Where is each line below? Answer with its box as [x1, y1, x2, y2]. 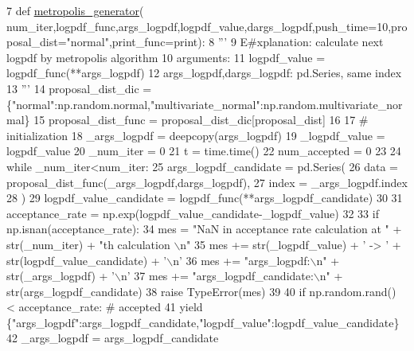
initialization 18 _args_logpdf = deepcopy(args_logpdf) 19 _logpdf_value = [6, 127, 385, 143]
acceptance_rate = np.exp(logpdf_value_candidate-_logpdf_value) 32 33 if [6, 205, 379, 221]
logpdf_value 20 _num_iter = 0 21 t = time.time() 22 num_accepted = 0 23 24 [6, 142, 401, 159]
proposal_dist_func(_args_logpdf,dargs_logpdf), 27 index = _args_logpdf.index [6, 174, 408, 190]
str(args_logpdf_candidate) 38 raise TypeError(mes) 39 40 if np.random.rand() [6, 283, 396, 299]
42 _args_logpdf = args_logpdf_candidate [6, 330, 219, 346]
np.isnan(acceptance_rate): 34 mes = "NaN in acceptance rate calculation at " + [6, 220, 402, 237]
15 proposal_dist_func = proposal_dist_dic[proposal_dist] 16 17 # [33, 111, 369, 128]
